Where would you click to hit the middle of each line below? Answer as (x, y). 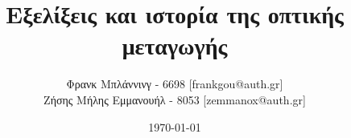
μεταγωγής (175, 45)
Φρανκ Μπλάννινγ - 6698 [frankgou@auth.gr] (175, 84)
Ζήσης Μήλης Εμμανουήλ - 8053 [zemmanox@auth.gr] (175, 99)
